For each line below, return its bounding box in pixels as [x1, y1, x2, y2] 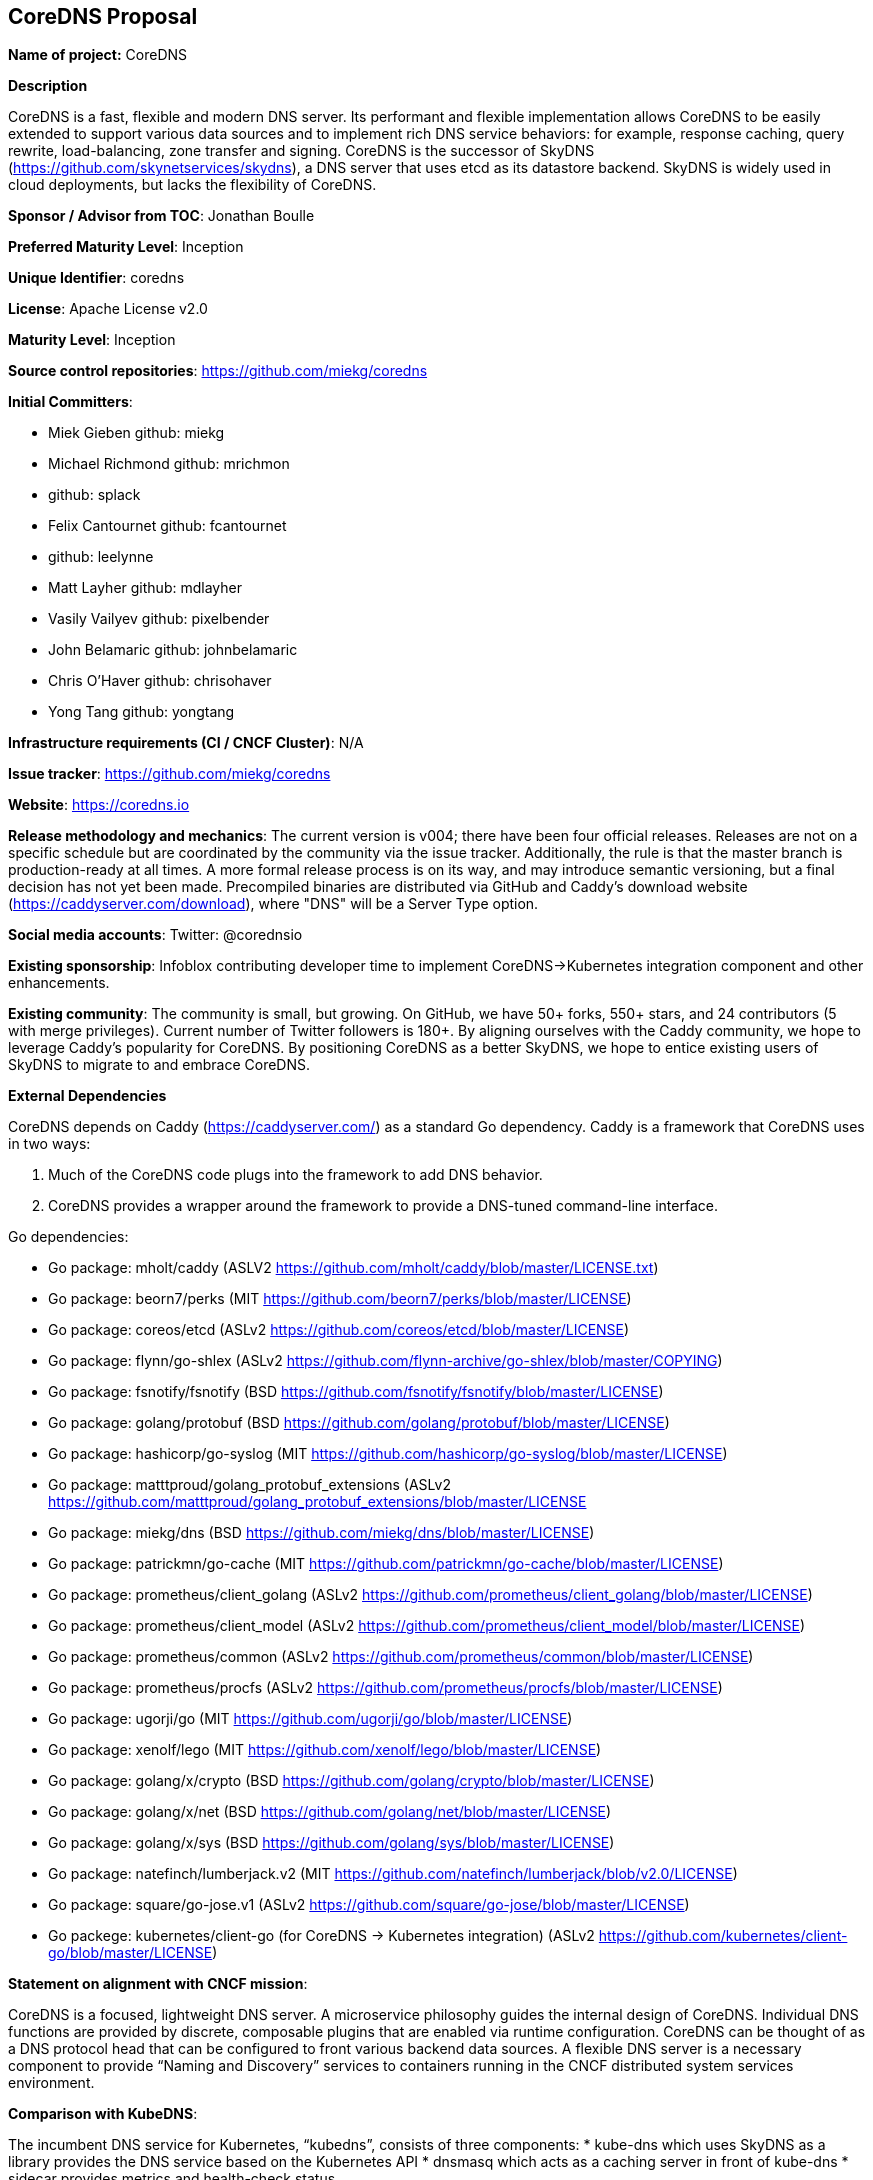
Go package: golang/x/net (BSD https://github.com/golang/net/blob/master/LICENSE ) [48, 1803, 612, 1821]
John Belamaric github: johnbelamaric [48, 641, 298, 659]
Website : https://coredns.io [8, 796, 190, 814]
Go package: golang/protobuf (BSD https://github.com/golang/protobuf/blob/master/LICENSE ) [48, 1414, 670, 1432]
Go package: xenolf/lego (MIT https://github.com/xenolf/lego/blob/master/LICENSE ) [48, 1741, 602, 1759]
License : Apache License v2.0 [8, 300, 208, 318]
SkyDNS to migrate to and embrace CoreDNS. [8, 1056, 310, 1074]
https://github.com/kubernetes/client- [598, 1927, 848, 1945]
